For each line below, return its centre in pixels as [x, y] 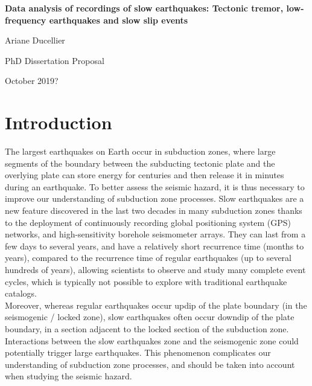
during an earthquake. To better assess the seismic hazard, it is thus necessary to [155, 186]
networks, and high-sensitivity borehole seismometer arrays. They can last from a [155, 234]
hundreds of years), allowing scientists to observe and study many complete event [155, 270]
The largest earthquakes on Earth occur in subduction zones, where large [140, 151]
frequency [26, 20]
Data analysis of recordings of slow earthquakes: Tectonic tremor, [144, 8]
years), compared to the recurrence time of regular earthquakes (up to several [148, 258]
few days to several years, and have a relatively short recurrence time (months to [154, 246]
